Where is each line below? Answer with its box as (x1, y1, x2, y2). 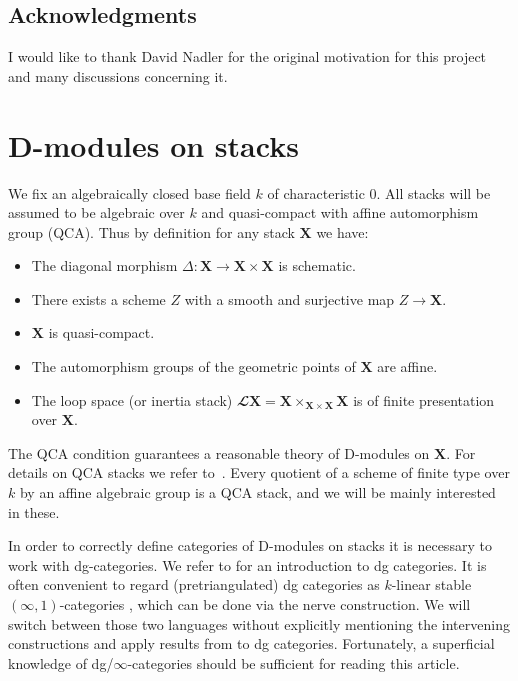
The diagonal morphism (31, 255, 178, 276)
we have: (316, 221, 369, 242)
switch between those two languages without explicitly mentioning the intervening (8, 613, 510, 634)
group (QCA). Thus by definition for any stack (8, 221, 295, 242)
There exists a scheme (31, 288, 166, 309)
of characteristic (267, 182, 365, 203)
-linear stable (391, 574, 472, 595)
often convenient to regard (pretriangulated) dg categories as (8, 574, 380, 595)
